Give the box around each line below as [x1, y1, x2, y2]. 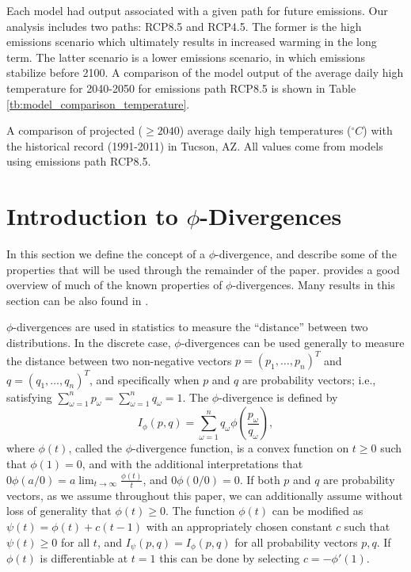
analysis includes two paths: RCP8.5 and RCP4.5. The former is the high [6, 17, 362, 34]
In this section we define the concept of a [6, 246, 205, 262]
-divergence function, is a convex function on [132, 440, 349, 456]
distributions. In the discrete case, [6, 334, 171, 351]
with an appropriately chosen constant [146, 517, 333, 534]
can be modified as [272, 502, 363, 519]
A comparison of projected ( [6, 122, 143, 139]
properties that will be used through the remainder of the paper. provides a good [6, 261, 400, 277]
